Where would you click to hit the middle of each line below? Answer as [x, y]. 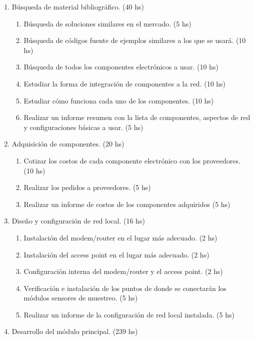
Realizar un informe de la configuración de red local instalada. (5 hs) [129, 314]
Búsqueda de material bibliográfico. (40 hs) [78, 6]
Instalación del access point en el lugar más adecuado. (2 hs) [116, 254]
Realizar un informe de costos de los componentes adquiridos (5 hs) [127, 204]
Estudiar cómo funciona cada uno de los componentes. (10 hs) [119, 100]
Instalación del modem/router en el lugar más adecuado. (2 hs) [120, 237]
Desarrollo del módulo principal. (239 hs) [75, 331]
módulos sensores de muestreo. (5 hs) [81, 298]
